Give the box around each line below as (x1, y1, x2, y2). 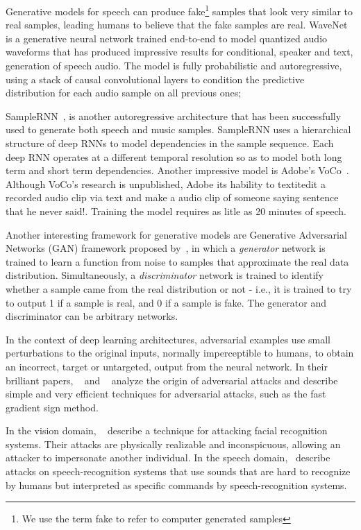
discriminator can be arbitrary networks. (6, 309, 178, 323)
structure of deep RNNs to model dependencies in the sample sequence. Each (6, 136, 334, 150)
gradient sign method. (6, 400, 99, 414)
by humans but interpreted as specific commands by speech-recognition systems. (6, 477, 347, 492)
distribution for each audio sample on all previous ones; (6, 85, 242, 100)
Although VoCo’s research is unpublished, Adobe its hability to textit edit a (6, 176, 326, 191)
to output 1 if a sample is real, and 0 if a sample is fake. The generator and (6, 295, 327, 309)
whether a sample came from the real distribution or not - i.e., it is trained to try (6, 281, 352, 296)
